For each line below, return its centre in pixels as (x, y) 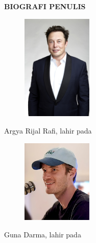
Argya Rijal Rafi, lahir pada (48, 130)
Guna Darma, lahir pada (43, 234)
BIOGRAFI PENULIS (45, 6)
